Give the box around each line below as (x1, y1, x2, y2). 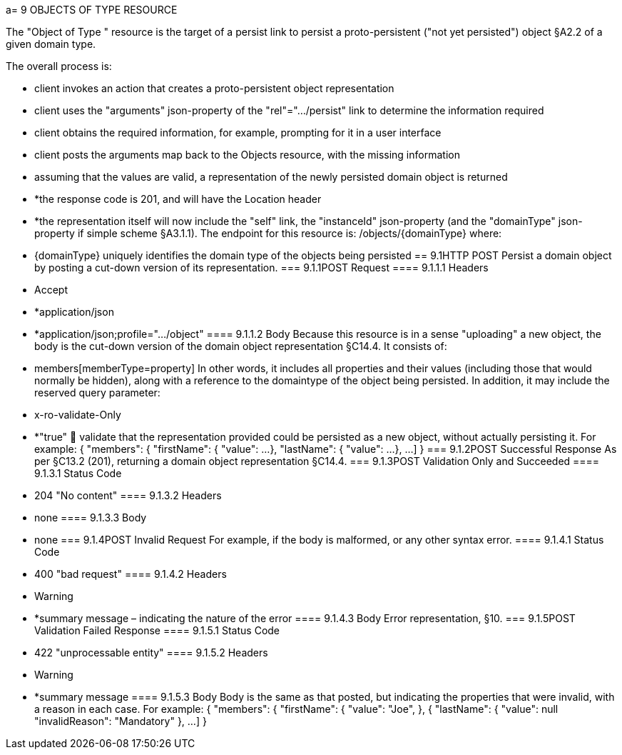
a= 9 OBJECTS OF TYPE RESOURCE (6, 4, 178, 16)
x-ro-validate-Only (34, 409, 121, 421)
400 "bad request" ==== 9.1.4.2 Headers (34, 568, 227, 580)
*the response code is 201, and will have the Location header (34, 193, 322, 205)
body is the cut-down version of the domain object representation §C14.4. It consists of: (34, 340, 447, 352)
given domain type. (6, 38, 96, 50)
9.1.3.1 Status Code (34, 467, 122, 479)
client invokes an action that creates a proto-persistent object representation (34, 82, 394, 94)
